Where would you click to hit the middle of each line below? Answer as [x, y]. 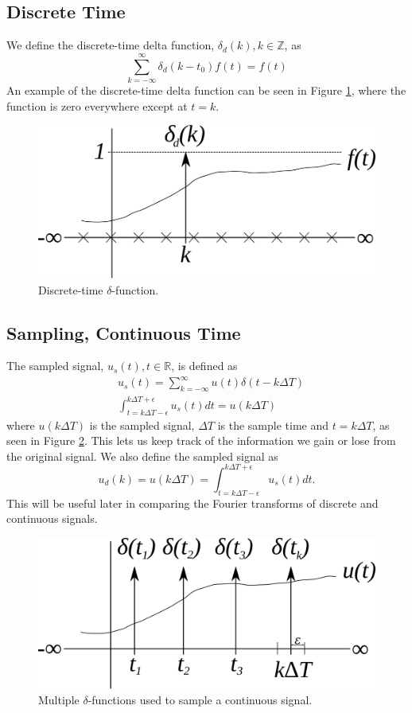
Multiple [59, 700]
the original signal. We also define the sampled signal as [142, 456]
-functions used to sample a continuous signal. [200, 700]
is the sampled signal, [142, 425]
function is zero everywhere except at [97, 105]
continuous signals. [52, 518]
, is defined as [204, 366]
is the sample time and [273, 425]
